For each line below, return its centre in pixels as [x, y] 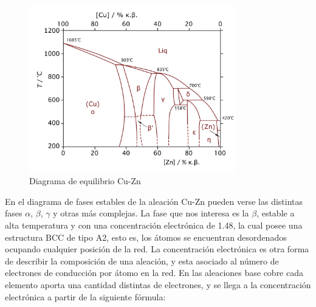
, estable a [276, 213]
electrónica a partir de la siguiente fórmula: [85, 296]
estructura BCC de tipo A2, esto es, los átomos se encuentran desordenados [146, 237]
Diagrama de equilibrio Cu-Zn [85, 181]
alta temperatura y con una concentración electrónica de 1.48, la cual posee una [154, 225]
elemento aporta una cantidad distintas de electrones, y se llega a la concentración [158, 284]
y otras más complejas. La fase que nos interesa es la [151, 213]
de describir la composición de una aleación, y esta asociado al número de [142, 260]
